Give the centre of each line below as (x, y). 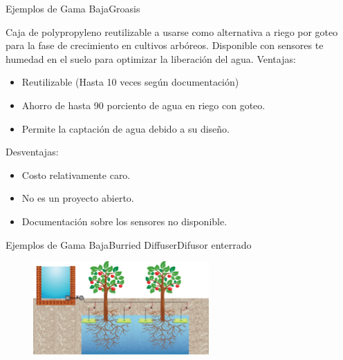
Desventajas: (32, 152)
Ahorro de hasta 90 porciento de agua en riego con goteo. (143, 105)
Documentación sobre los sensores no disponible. (124, 221)
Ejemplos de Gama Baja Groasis (73, 8)
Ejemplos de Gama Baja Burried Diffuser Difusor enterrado (129, 244)
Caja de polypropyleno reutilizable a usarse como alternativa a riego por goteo (172, 31)
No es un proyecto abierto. (78, 198)
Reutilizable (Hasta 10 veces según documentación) (130, 82)
